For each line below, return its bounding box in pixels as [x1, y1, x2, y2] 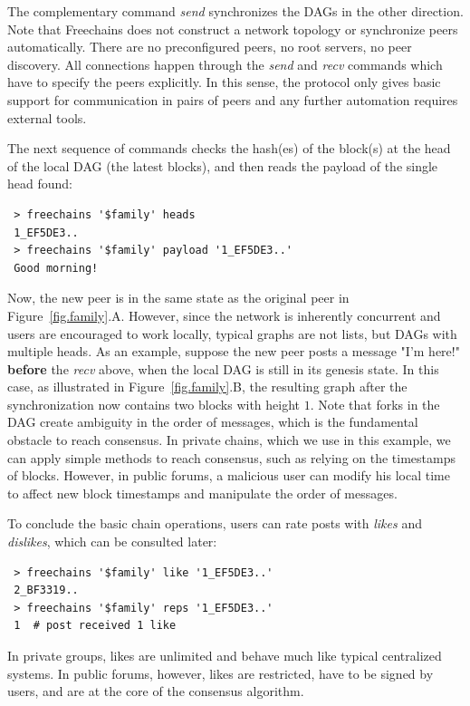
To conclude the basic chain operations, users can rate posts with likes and [7, 514, 422, 533]
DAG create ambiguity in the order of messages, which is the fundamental [7, 412, 418, 431]
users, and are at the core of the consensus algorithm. [7, 682, 304, 701]
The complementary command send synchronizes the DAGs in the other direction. [7, 2, 464, 20]
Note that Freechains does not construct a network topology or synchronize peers [7, 19, 458, 38]
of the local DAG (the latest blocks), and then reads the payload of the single [7, 156, 438, 175]
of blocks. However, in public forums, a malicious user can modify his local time [7, 466, 450, 485]
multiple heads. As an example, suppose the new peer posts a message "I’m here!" [7, 342, 460, 361]
